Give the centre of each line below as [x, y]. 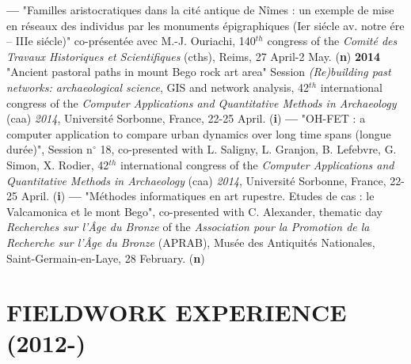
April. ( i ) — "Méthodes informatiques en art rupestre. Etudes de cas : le [198, 196]
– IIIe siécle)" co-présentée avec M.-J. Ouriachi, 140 [131, 41]
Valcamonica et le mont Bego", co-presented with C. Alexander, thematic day [194, 211]
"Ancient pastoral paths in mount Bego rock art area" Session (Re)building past [199, 72]
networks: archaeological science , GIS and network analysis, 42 [158, 87]
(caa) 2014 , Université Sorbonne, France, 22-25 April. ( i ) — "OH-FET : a [186, 118]
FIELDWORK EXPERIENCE [177, 312]
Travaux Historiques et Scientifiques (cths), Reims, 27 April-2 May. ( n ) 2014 [194, 56]
